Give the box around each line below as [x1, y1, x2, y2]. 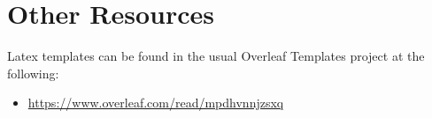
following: [7, 63, 59, 82]
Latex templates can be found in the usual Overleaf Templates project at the [7, 47, 425, 65]
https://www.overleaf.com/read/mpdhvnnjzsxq [27, 93, 284, 112]
